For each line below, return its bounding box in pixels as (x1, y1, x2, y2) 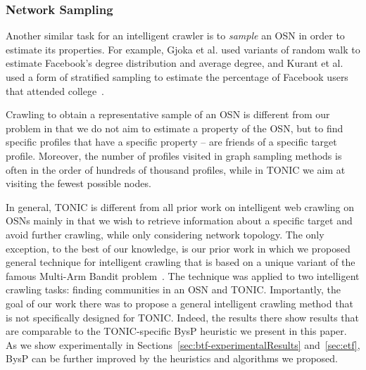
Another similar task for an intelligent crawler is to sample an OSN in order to (6, 28, 345, 43)
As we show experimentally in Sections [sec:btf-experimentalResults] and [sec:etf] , (6, 337, 360, 352)
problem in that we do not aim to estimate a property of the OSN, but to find (6, 120, 343, 135)
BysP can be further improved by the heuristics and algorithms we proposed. (6, 351, 338, 366)
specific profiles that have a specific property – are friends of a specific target (6, 134, 337, 149)
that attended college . (6, 83, 105, 98)
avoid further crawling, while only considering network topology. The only (6, 227, 324, 241)
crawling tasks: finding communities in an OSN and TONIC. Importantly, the (6, 282, 341, 297)
